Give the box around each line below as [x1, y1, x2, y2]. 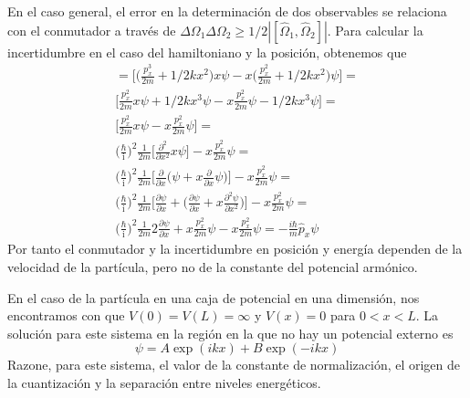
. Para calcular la [327, 20, 423, 39]
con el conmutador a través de [7, 20, 176, 39]
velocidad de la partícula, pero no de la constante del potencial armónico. [7, 257, 418, 276]
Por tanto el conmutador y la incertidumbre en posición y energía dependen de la [7, 239, 463, 258]
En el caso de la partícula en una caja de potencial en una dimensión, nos [7, 288, 420, 307]
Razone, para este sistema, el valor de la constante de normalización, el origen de [7, 355, 461, 374]
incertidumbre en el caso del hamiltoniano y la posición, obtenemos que [7, 42, 407, 61]
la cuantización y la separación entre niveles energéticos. [7, 372, 321, 392]
